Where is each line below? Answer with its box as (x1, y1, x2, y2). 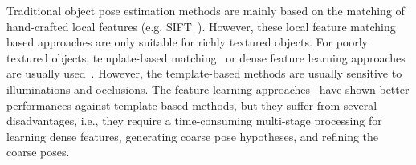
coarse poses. (6, 143, 70, 160)
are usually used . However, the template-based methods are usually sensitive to (6, 65, 402, 82)
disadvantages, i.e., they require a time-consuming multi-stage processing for (6, 112, 382, 129)
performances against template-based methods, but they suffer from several (6, 96, 377, 113)
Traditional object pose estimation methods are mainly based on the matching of (6, 2, 405, 18)
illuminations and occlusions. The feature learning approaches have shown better (6, 80, 410, 97)
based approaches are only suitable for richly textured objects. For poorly (6, 34, 368, 50)
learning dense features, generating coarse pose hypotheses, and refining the (6, 127, 379, 144)
